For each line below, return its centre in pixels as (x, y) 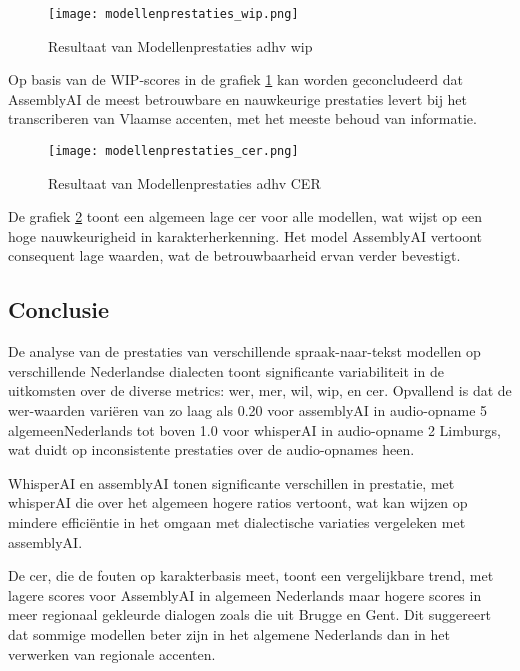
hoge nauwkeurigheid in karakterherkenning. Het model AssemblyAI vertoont (245, 235)
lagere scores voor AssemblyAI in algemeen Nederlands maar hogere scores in (245, 594)
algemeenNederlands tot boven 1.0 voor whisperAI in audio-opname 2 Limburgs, (254, 429)
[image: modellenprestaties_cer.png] (173, 151)
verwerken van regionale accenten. (112, 653)
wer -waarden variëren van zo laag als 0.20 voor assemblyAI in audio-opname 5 (248, 410)
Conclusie (59, 309)
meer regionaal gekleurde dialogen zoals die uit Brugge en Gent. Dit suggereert (250, 614)
